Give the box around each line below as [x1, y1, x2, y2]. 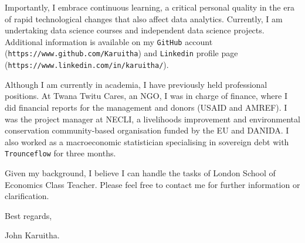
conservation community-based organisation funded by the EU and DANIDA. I [5, 124, 289, 136]
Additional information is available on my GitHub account [5, 35, 213, 47]
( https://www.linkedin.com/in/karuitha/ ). [5, 59, 169, 71]
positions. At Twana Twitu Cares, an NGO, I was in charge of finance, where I [5, 90, 287, 102]
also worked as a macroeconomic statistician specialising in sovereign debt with [5, 135, 289, 148]
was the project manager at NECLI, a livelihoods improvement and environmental [5, 112, 300, 125]
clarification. [5, 190, 49, 202]
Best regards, [5, 209, 52, 221]
